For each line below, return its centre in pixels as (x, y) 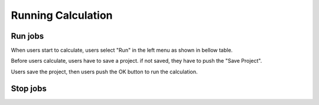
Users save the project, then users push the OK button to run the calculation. (104, 72)
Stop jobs (29, 88)
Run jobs (27, 36)
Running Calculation (62, 15)
